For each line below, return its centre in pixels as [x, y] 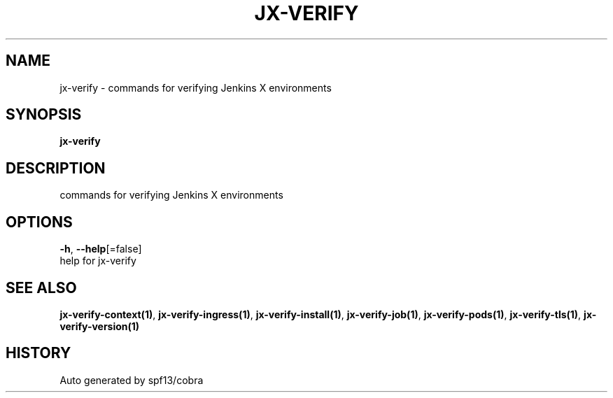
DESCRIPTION [56, 168]
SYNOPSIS [44, 115]
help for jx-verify [98, 261]
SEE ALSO [41, 287]
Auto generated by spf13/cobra [132, 380]
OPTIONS [39, 222]
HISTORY [38, 353]
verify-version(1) [100, 326]
